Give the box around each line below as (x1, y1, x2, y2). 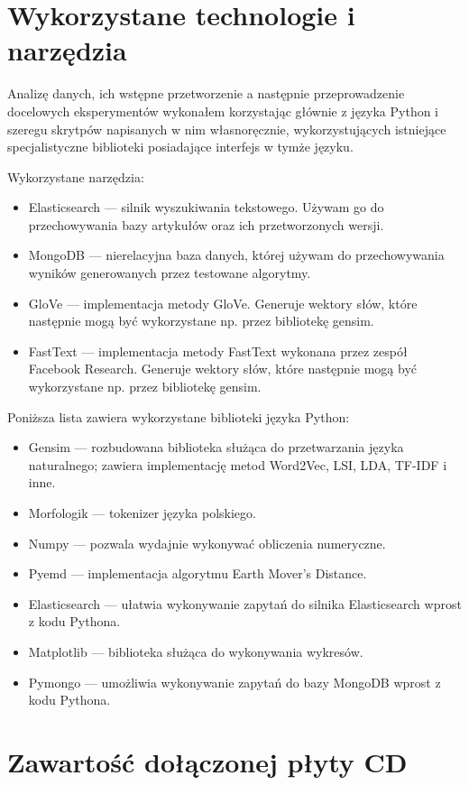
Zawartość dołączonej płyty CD (7, 743, 408, 780)
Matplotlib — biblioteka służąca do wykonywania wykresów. (28, 642, 363, 660)
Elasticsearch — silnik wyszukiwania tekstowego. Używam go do (28, 198, 384, 217)
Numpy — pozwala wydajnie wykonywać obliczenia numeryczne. (28, 533, 386, 552)
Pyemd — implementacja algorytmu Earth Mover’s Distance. (28, 564, 367, 583)
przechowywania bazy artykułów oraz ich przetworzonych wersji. (28, 215, 384, 234)
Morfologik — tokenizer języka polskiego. (28, 503, 256, 522)
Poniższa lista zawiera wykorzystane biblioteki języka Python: (7, 407, 350, 426)
